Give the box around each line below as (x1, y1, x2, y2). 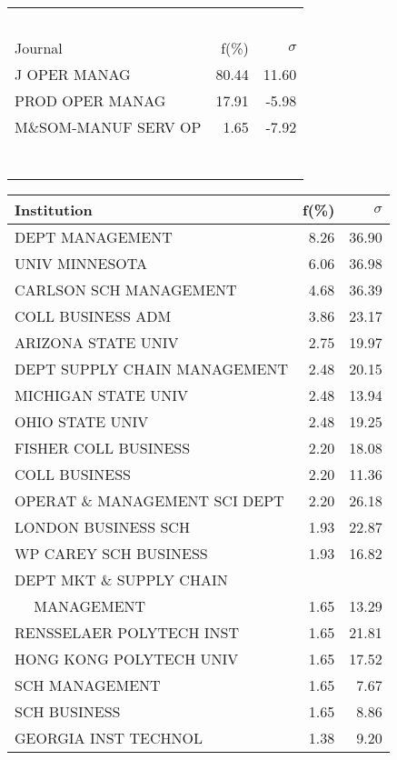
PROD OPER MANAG (15, 90, 166, 111)
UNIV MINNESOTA (15, 253, 148, 274)
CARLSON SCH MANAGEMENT (15, 279, 237, 300)
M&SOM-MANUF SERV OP (15, 116, 202, 137)
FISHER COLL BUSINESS (15, 437, 191, 458)
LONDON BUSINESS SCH (15, 516, 190, 537)
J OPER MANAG (15, 64, 131, 85)
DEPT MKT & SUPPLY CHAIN (15, 569, 228, 590)
